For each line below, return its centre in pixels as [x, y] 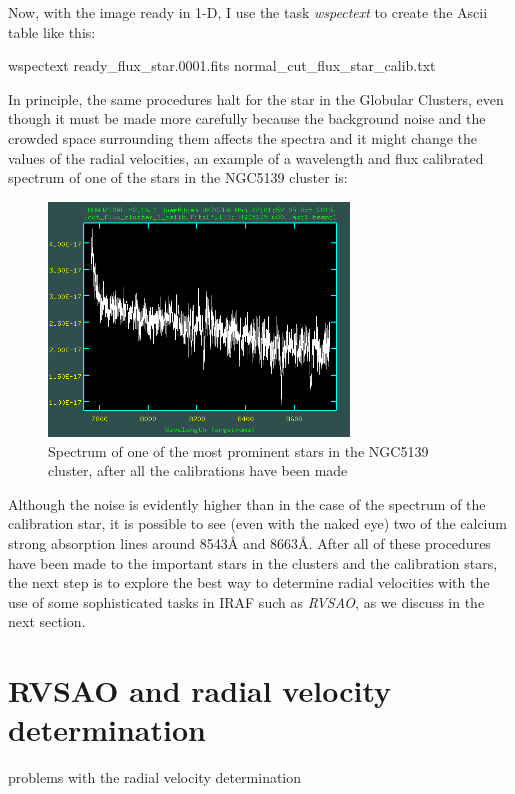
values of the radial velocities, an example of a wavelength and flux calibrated [246, 157]
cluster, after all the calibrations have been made [198, 470]
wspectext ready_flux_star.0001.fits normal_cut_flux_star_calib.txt [222, 65]
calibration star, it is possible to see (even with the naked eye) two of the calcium [257, 523]
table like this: [52, 31]
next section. [47, 621]
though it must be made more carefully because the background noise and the [247, 118]
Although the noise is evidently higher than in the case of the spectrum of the [247, 503]
